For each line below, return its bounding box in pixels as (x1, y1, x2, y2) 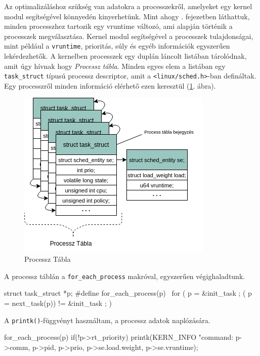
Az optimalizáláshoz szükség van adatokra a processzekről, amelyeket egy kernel (4, 1, 252, 11)
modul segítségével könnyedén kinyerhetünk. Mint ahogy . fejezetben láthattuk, (4, 11, 250, 21)
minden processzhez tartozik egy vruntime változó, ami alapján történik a (4, 21, 233, 31)
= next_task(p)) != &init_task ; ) (4, 297, 112, 308)
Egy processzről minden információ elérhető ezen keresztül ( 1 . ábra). (4, 80, 216, 91)
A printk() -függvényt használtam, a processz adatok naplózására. (4, 314, 210, 325)
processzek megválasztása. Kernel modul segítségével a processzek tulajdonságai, (4, 30, 253, 41)
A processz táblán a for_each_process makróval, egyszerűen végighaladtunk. (4, 270, 245, 281)
